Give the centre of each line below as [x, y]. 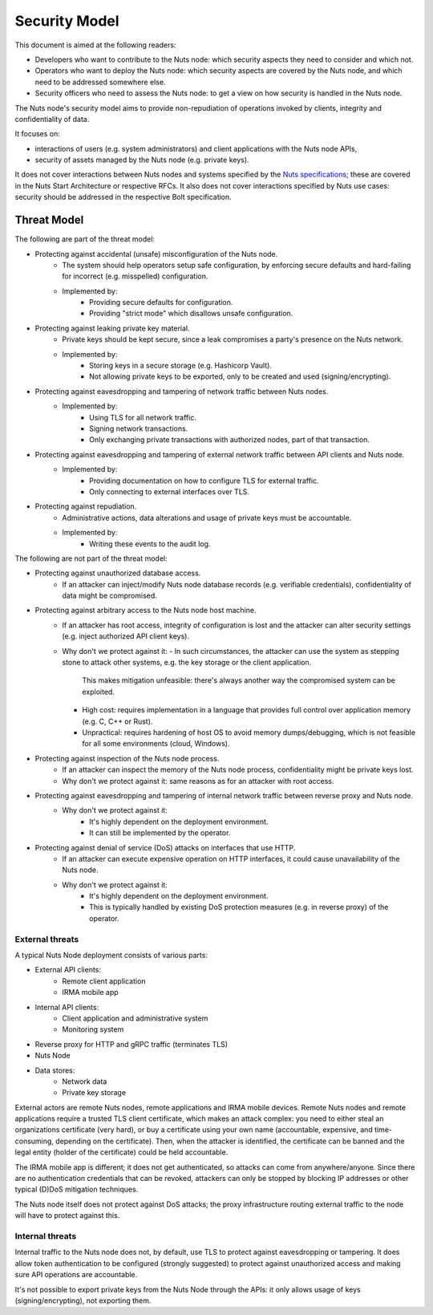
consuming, [34, 1141]
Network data [85, 1081]
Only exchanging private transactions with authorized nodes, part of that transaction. [230, 440]
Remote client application [104, 981]
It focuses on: [37, 134]
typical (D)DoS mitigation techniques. [77, 1189]
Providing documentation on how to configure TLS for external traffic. [204, 481]
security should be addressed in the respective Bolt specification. [123, 197]
